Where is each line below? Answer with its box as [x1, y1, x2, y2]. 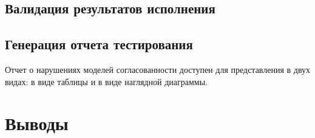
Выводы [5, 111, 69, 136]
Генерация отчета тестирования [5, 35, 193, 53]
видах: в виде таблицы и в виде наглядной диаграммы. [5, 75, 208, 88]
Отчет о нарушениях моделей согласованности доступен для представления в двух [5, 63, 311, 75]
